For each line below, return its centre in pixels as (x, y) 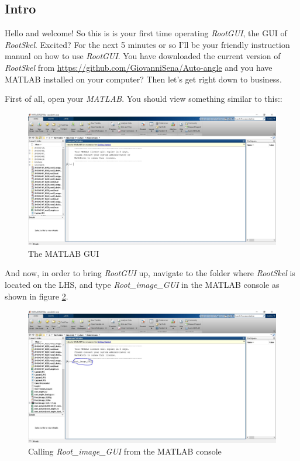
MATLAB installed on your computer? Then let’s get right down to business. (143, 79)
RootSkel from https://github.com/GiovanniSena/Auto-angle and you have (139, 67)
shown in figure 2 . (37, 296)
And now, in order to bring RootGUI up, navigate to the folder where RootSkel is (150, 273)
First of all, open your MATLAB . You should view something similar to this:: (144, 99)
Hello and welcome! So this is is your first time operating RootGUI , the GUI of (146, 33)
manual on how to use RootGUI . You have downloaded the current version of (143, 56)
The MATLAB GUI (64, 253)
